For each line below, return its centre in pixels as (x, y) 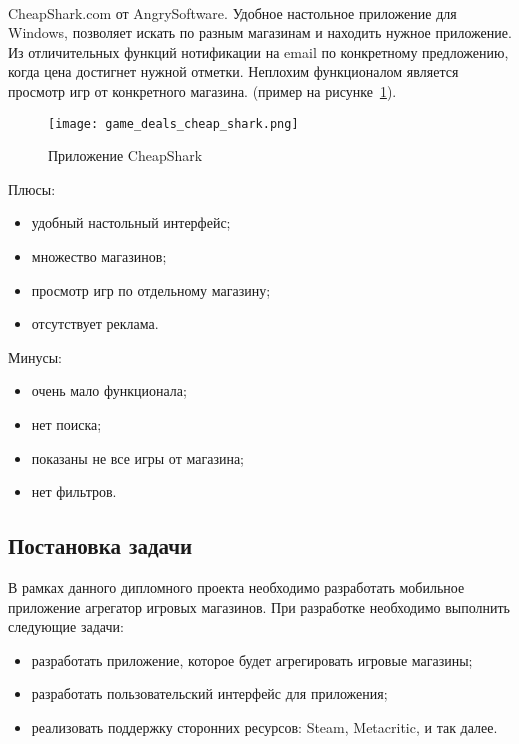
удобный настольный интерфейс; (131, 222)
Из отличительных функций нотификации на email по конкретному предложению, (258, 51)
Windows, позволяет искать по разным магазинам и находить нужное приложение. (260, 32)
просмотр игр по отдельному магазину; (151, 289)
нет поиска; (66, 423)
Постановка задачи (100, 545)
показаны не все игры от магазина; (138, 457)
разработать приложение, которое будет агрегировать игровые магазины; (252, 659)
